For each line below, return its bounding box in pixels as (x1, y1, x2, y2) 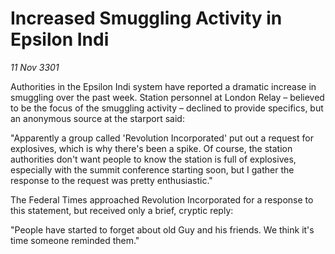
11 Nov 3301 (10, 61, 60, 73)
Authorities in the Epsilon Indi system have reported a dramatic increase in (10, 80, 317, 92)
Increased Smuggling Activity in (10, 7, 283, 30)
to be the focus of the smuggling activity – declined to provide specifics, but (10, 102, 324, 114)
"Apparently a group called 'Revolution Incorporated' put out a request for (10, 132, 314, 144)
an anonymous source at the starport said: (10, 112, 185, 124)
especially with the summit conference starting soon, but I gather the (10, 163, 295, 176)
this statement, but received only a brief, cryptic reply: (10, 204, 234, 216)
